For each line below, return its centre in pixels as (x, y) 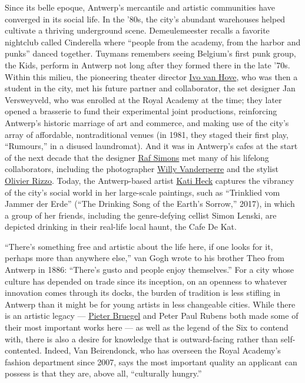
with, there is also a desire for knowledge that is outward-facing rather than (142, 339)
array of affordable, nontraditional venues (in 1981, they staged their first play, (147, 134)
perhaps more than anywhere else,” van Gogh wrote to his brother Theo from (145, 258)
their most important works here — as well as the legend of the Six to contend (147, 327)
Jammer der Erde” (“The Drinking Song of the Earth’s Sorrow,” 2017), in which (150, 204)
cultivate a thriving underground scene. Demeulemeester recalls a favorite (137, 30)
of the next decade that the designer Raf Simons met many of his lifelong (137, 157)
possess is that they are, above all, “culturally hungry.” (103, 373)
